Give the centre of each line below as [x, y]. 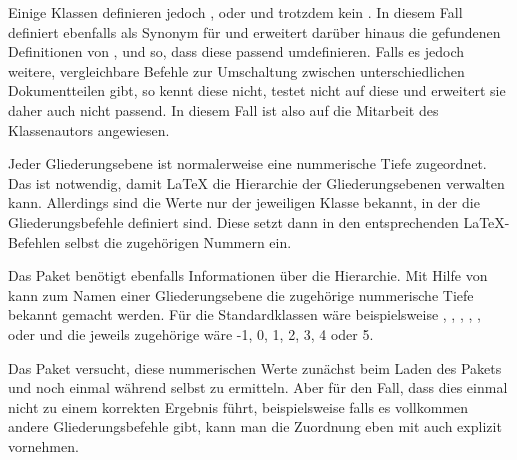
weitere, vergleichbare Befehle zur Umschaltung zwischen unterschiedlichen [236, 70]
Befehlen [34, 241]
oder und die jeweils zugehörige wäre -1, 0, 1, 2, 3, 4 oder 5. [191, 333]
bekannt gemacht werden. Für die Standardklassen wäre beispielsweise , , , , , [244, 314]
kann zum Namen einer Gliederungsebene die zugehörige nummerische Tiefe [241, 294]
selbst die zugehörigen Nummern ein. [178, 241]
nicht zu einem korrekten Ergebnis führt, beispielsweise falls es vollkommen [238, 406]
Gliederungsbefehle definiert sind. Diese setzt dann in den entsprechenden [233, 221]
